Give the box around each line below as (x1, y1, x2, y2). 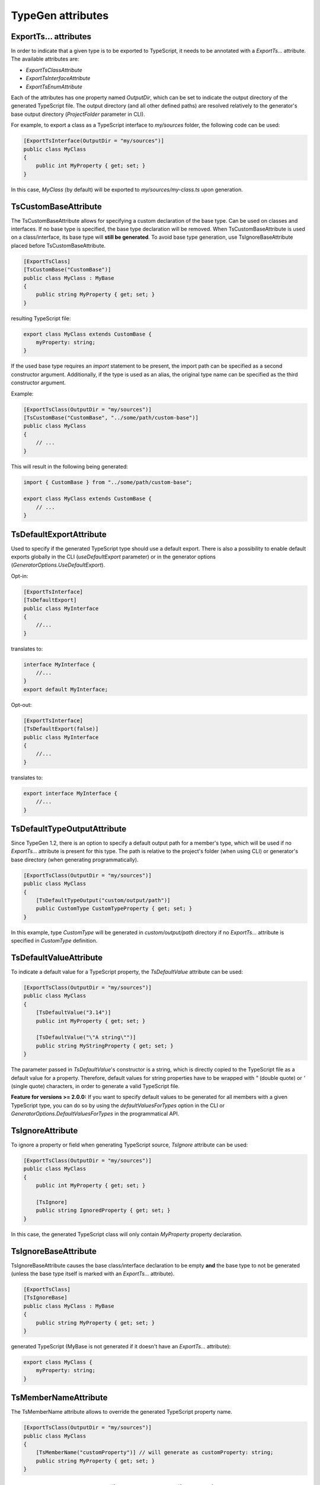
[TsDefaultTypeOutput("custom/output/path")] (36, 897, 171, 903)
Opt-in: (11, 572, 28, 579)
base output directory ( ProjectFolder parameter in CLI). (11, 110, 145, 118)
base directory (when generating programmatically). (11, 856, 139, 863)
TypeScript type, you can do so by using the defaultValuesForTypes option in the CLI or (11, 1102, 225, 1109)
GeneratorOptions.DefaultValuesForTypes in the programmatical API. (11, 1110, 180, 1117)
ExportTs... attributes (11, 31, 92, 42)
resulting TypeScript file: (11, 315, 71, 322)
